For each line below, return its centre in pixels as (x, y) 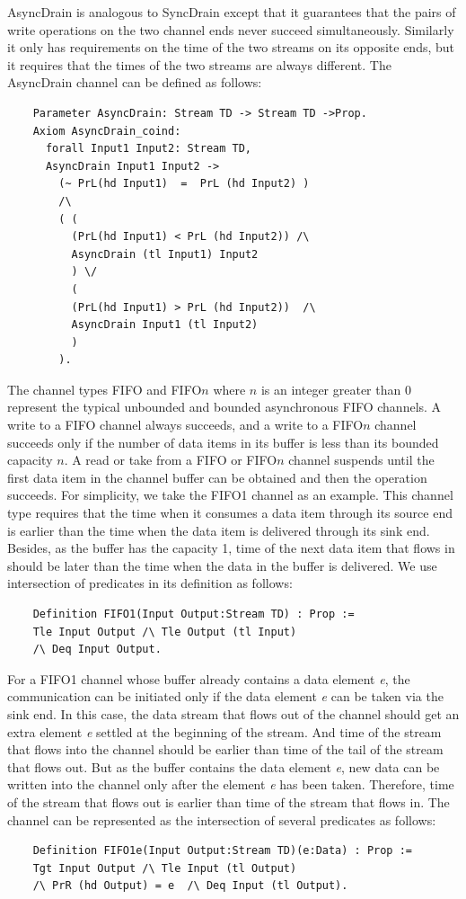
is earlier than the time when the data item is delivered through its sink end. (219, 530)
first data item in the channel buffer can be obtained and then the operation (217, 477)
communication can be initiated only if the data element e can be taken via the (225, 696)
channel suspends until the (361, 460)
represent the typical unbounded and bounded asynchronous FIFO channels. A (224, 407)
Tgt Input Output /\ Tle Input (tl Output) (165, 868)
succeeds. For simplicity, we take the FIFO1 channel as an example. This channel (230, 495)
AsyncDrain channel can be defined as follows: (135, 82)
